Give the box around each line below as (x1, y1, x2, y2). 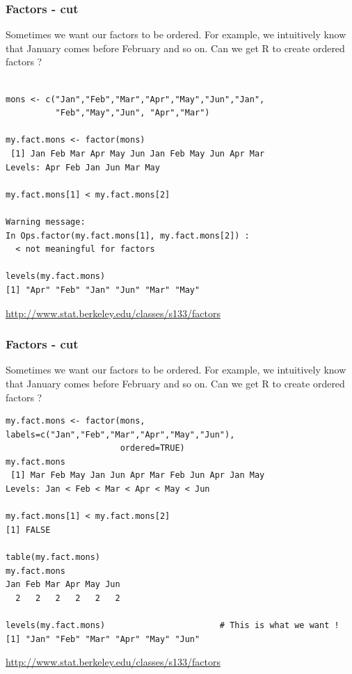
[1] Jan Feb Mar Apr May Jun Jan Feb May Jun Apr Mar (10, 148, 265, 159)
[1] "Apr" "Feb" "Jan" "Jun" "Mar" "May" (6, 284, 200, 295)
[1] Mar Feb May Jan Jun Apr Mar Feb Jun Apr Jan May (10, 470, 265, 481)
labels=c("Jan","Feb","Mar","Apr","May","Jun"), (6, 429, 235, 440)
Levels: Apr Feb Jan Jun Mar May (6, 162, 160, 172)
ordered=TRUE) (120, 443, 185, 454)
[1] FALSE (6, 524, 51, 535)
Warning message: (6, 216, 86, 227)
